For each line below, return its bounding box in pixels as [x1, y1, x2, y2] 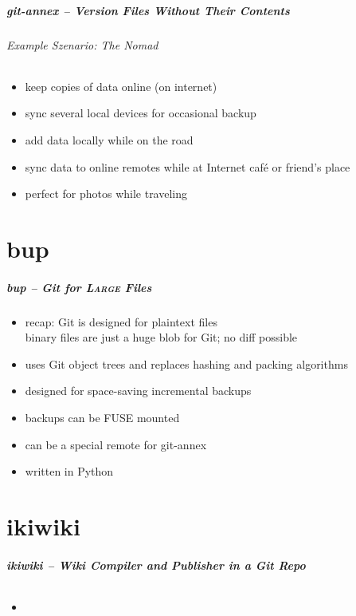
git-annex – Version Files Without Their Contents [6, 2, 290, 18]
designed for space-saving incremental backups [25, 382, 252, 399]
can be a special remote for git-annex [25, 436, 207, 452]
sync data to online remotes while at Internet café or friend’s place [25, 158, 350, 175]
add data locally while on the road [25, 131, 194, 148]
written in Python [25, 463, 114, 480]
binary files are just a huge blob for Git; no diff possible [25, 329, 298, 346]
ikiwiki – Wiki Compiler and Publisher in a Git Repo [6, 556, 306, 573]
